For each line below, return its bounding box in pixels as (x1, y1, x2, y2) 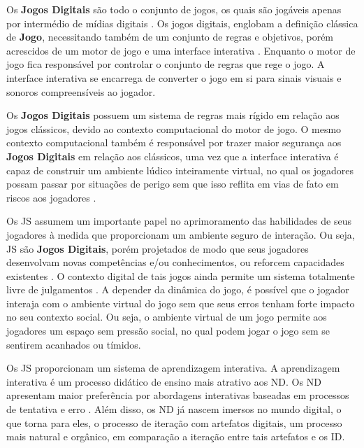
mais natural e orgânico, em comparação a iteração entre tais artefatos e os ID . (6, 429, 345, 444)
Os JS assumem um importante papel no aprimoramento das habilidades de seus (6, 213, 351, 228)
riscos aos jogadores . (6, 190, 96, 204)
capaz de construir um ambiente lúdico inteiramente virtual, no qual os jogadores (6, 162, 354, 177)
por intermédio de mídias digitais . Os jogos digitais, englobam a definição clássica (6, 15, 358, 30)
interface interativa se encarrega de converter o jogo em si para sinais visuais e (6, 70, 342, 85)
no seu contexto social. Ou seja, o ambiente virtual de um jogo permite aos (6, 309, 327, 324)
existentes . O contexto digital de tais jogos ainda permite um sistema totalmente (6, 268, 355, 283)
